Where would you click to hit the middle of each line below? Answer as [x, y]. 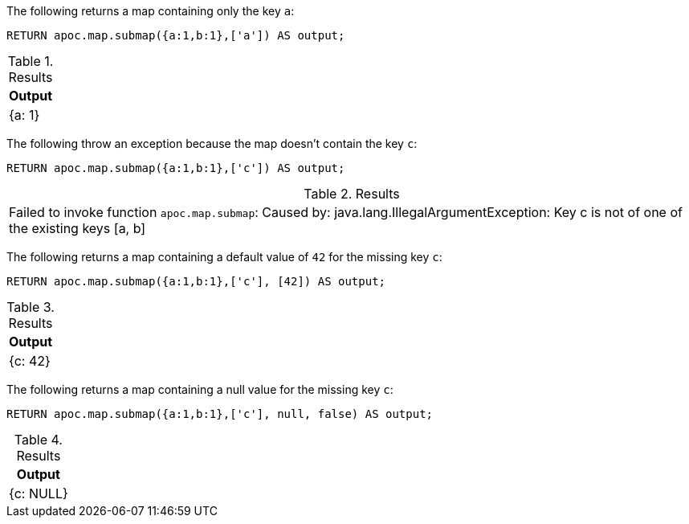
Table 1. [31, 61]
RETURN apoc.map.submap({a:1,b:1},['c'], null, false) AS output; [220, 414]
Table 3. [31, 307]
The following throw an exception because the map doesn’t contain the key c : [212, 143]
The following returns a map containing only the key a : [151, 11]
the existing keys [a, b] [77, 228]
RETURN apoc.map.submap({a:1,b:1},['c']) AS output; [176, 168]
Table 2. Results [352, 194]
